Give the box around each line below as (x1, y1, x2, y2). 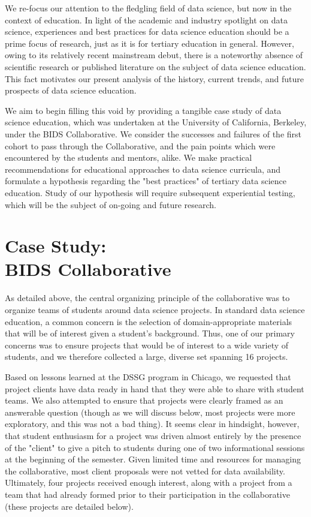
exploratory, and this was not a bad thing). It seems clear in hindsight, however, (5, 417, 300, 430)
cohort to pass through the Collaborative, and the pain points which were (5, 139, 276, 152)
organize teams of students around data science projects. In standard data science (5, 303, 305, 315)
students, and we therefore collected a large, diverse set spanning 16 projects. (5, 350, 288, 363)
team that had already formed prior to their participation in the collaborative (5, 488, 290, 500)
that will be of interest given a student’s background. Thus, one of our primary (5, 327, 295, 339)
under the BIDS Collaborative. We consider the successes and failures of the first (5, 127, 301, 140)
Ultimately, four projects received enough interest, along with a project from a (5, 476, 292, 489)
